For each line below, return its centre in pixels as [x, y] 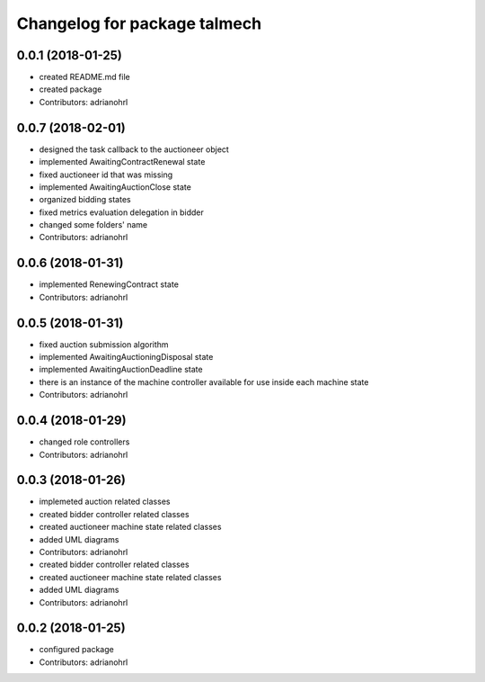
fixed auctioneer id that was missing [106, 175]
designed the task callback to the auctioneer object [134, 149]
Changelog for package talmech [139, 23]
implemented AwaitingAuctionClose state [115, 187]
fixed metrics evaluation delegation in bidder [121, 212]
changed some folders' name [93, 225]
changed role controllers [84, 442]
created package [71, 89]
